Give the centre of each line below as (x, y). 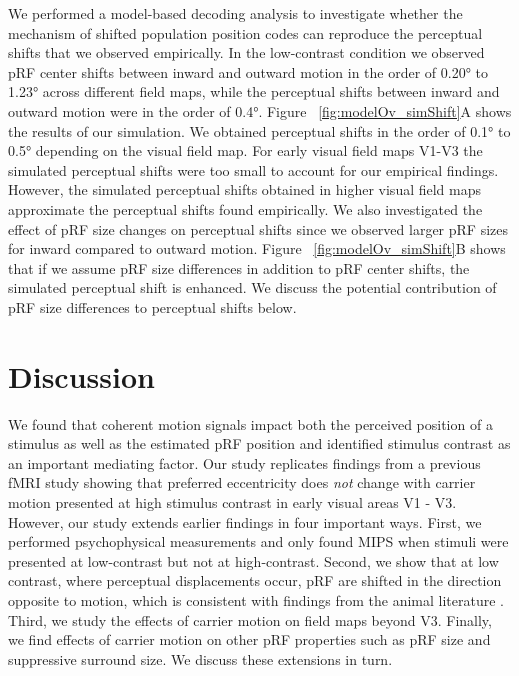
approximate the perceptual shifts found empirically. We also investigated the (245, 208)
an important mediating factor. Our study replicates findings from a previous (244, 462)
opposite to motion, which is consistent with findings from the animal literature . (256, 599)
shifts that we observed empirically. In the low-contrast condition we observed (246, 52)
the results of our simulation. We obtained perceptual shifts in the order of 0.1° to (259, 130)
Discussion (81, 375)
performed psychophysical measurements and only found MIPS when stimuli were (258, 541)
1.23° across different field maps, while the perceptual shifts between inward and (254, 91)
